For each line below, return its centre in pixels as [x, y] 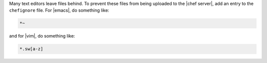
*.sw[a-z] [31, 49]
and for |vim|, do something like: [42, 36]
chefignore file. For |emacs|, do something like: [59, 10]
